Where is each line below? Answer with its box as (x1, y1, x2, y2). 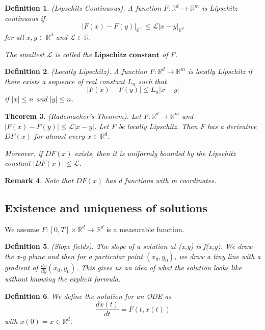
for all (5, 31, 24, 42)
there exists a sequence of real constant (5, 75, 125, 86)
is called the (55, 48, 92, 59)
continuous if (5, 12, 45, 23)
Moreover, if (5, 147, 43, 158)
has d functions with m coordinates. (105, 174, 217, 185)
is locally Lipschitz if (188, 66, 252, 77)
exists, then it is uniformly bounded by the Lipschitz (74, 147, 236, 158)
